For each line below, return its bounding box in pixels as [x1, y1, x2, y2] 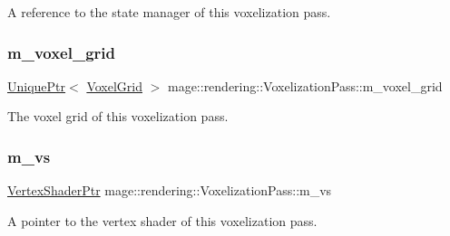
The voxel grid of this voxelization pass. [7, 107, 229, 126]
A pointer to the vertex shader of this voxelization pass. [7, 211, 318, 230]
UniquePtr [7, 76, 66, 95]
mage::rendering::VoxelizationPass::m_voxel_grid [167, 76, 443, 95]
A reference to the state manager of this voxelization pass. [7, 3, 331, 21]
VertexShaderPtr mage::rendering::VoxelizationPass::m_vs [7, 181, 332, 200]
